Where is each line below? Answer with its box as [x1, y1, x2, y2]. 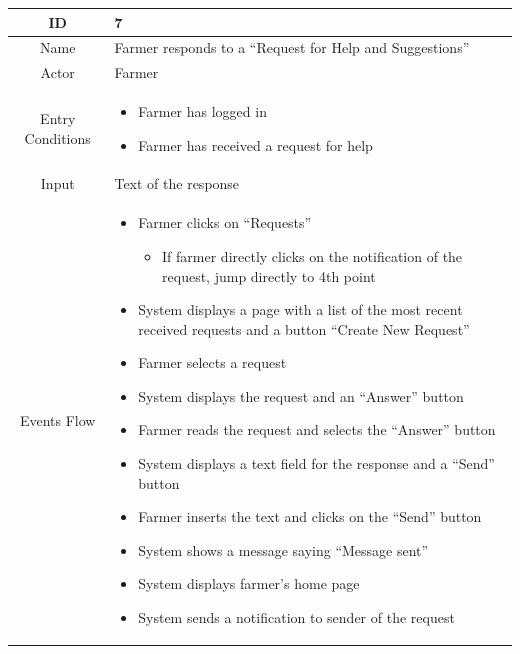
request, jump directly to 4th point [162, 265, 376, 286]
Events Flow [19, 409, 96, 430]
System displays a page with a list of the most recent [138, 299, 463, 320]
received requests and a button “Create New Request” [138, 318, 470, 339]
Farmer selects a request [138, 352, 287, 373]
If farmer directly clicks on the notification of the [162, 245, 463, 266]
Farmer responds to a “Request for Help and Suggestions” [114, 37, 470, 58]
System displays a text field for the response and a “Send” [138, 453, 495, 474]
